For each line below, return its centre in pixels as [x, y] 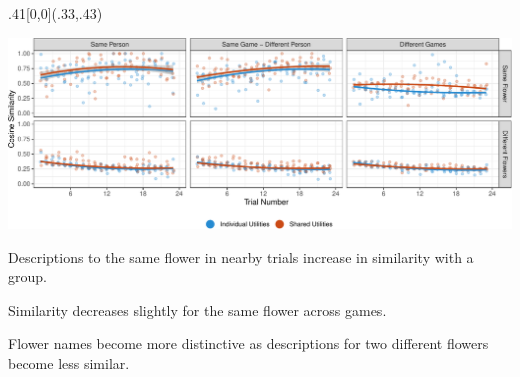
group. [27, 276]
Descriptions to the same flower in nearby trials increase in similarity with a [241, 256]
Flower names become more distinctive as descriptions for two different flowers [248, 343]
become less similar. [69, 363]
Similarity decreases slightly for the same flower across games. [197, 309]
